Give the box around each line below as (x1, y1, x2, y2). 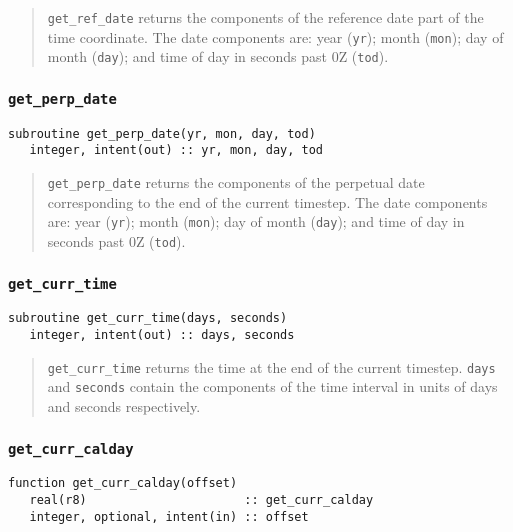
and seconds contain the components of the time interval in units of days (47, 376, 498, 397)
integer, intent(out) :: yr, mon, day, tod (29, 143, 323, 158)
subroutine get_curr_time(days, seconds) (8, 311, 288, 326)
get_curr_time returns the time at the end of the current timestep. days (47, 356, 496, 377)
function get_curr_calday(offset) (8, 476, 238, 491)
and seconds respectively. (47, 396, 201, 417)
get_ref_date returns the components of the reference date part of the (47, 7, 484, 27)
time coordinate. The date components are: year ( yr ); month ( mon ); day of (47, 26, 504, 47)
